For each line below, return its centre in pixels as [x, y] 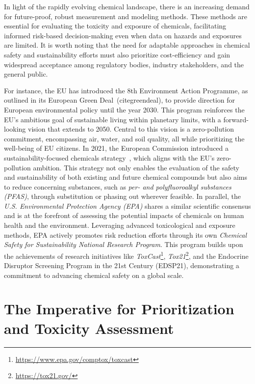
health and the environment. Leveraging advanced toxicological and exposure [120, 225]
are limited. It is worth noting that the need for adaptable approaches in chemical [127, 45]
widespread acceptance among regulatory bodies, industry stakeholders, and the [124, 64]
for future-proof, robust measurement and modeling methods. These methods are [126, 16]
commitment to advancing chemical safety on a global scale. [94, 275]
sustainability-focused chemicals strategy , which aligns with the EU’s [109, 157]
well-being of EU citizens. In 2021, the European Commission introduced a [116, 148]
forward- [236, 119]
